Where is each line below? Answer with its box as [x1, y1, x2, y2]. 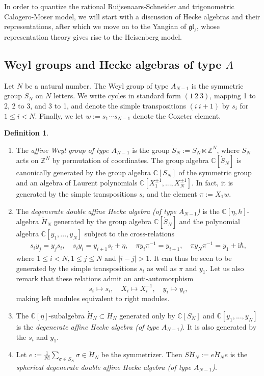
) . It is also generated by [179, 321, 257, 332]
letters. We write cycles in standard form [53, 90, 181, 101]
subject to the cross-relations [84, 228, 174, 239]
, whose [196, 21, 220, 32]
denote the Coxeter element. [133, 110, 221, 121]
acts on [16, 155, 39, 166]
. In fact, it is [192, 177, 233, 187]
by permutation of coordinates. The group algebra [52, 155, 209, 166]
